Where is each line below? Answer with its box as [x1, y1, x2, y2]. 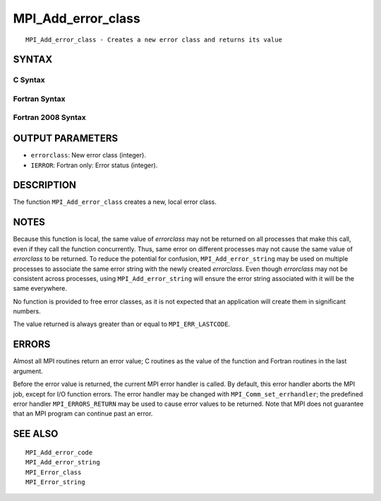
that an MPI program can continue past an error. [13, 409, 153, 418]
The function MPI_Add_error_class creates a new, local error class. [13, 198, 217, 206]
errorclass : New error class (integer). [30, 151, 146, 159]
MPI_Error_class [25, 468, 82, 476]
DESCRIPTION [13, 179, 77, 191]
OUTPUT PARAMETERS [13, 133, 119, 145]
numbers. [13, 307, 42, 315]
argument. [13, 367, 44, 375]
